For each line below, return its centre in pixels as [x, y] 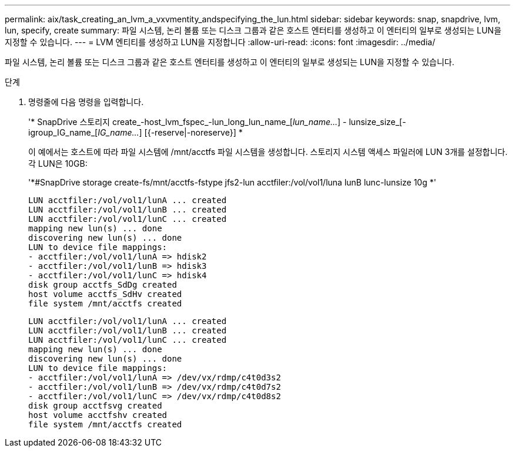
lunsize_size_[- [377, 122]
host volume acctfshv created [98, 415]
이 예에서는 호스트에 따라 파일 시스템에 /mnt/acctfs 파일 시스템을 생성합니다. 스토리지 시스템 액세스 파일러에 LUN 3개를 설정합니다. [268, 152]
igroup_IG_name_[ [63, 132]
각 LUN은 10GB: [58, 163]
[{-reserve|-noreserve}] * [193, 132]
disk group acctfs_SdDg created [103, 285]
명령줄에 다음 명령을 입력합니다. [86, 102]
